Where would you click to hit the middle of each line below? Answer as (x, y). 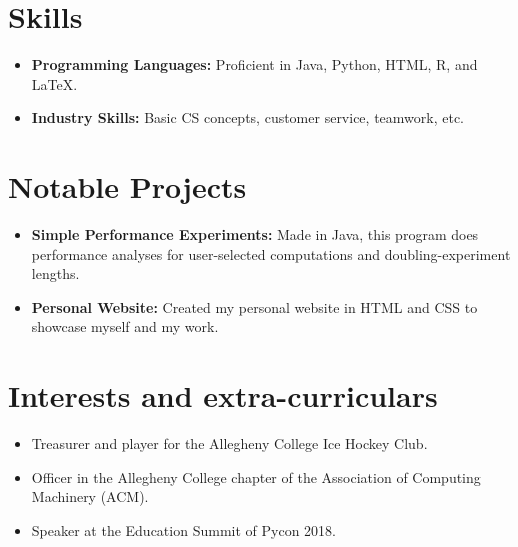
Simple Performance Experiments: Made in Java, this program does (255, 234)
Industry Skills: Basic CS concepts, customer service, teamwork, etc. (247, 117)
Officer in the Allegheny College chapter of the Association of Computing (256, 476)
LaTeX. (54, 83)
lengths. (55, 273)
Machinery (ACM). (90, 496)
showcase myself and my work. (125, 326)
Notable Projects (127, 186)
